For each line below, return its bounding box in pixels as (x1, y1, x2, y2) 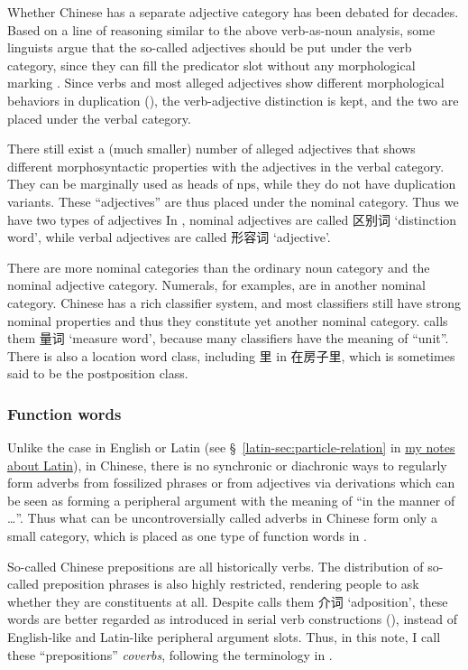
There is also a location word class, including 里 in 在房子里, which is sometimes (7, 346, 455, 365)
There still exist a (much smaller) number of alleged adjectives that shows (7, 139, 416, 158)
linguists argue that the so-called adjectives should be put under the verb (7, 38, 412, 57)
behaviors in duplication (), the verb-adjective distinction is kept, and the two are (7, 90, 459, 109)
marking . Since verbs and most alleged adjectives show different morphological (7, 73, 445, 92)
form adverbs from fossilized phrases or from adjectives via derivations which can (7, 473, 455, 492)
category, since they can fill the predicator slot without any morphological (7, 55, 416, 74)
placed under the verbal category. (7, 108, 191, 127)
